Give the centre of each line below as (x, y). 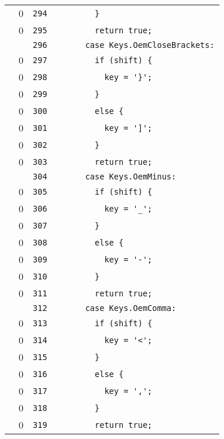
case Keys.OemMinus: (131, 177)
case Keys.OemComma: (131, 308)
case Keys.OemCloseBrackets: (150, 45)
